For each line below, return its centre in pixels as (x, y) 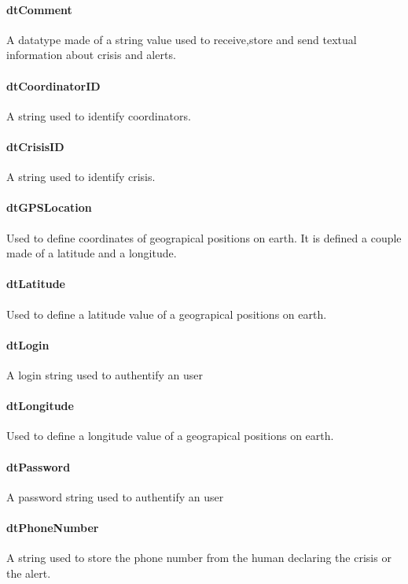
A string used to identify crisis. (81, 177)
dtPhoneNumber (53, 527)
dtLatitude (36, 284)
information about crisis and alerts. (91, 55)
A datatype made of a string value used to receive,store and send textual (182, 39)
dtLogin (28, 344)
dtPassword (39, 466)
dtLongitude (40, 406)
